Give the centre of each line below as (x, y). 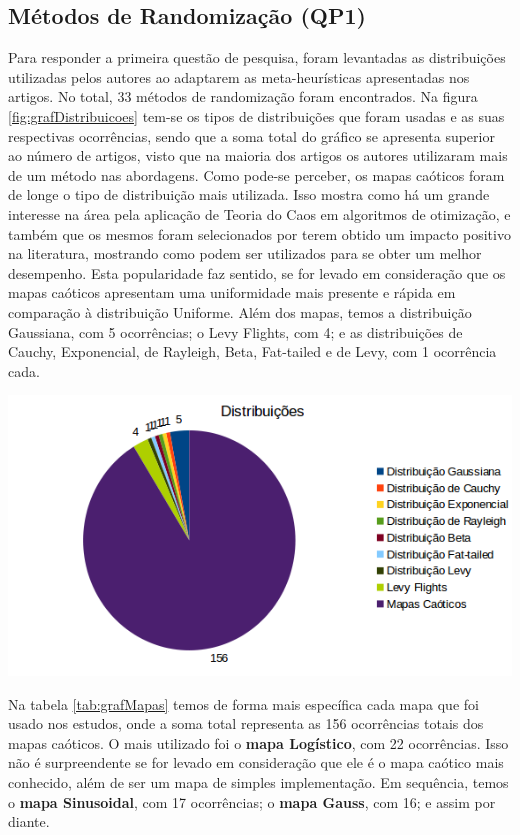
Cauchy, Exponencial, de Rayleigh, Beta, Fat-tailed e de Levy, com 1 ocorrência (252, 351)
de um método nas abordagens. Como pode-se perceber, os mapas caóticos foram (256, 174)
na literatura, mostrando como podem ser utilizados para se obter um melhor (245, 253)
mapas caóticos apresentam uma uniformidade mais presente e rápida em (232, 292)
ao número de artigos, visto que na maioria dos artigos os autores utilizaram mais (258, 155)
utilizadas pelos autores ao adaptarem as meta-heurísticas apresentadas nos (239, 76)
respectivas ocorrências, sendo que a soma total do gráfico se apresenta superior (251, 135)
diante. (29, 821)
